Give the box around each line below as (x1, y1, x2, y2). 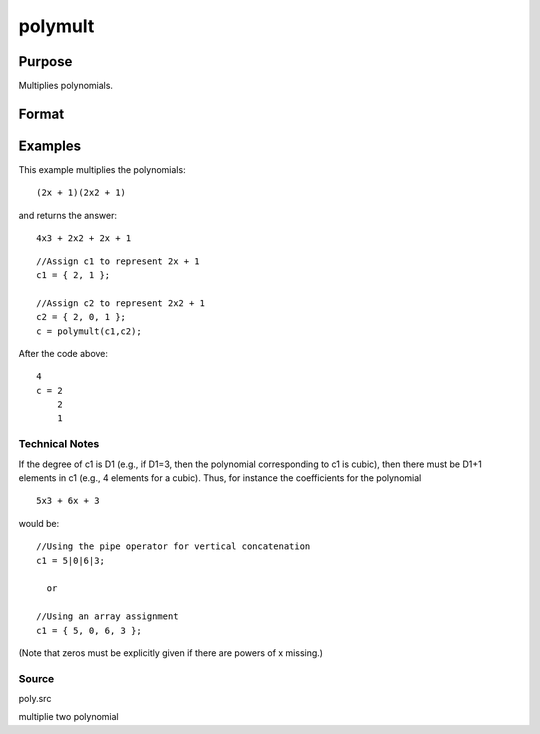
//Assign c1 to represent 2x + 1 (36, 255, 200, 267)
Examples (18, 137, 82, 154)
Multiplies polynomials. (18, 80, 114, 92)
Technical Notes (18, 437, 100, 451)
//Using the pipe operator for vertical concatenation (36, 541, 311, 552)
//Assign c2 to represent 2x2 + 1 (36, 297, 205, 309)
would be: (18, 517, 60, 529)
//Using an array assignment (36, 611, 179, 622)
